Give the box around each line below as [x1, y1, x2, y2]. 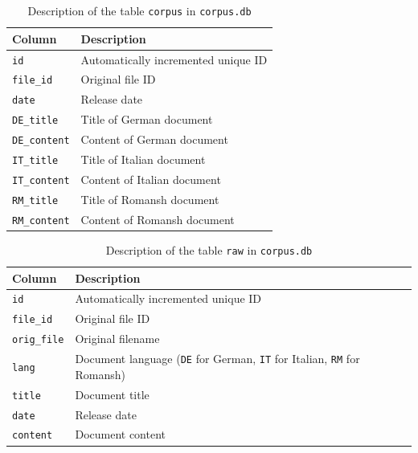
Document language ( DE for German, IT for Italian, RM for [75, 350, 360, 367]
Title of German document [80, 111, 213, 128]
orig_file [12, 334, 64, 346]
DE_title [12, 115, 59, 127]
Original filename [75, 330, 160, 347]
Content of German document [80, 131, 228, 148]
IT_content [12, 174, 70, 186]
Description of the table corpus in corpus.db [27, 2, 252, 18]
